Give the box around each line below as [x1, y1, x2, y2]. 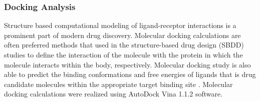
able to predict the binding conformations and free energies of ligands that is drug [4, 69, 256, 79]
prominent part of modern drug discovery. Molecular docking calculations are [4, 29, 241, 40]
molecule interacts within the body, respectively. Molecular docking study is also [4, 59, 251, 69]
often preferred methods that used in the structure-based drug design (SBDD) [4, 39, 244, 50]
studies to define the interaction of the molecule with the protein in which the [4, 49, 243, 59]
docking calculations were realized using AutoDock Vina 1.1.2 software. [4, 88, 223, 99]
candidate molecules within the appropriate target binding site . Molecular [4, 78, 233, 89]
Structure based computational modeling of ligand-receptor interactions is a [4, 20, 236, 30]
